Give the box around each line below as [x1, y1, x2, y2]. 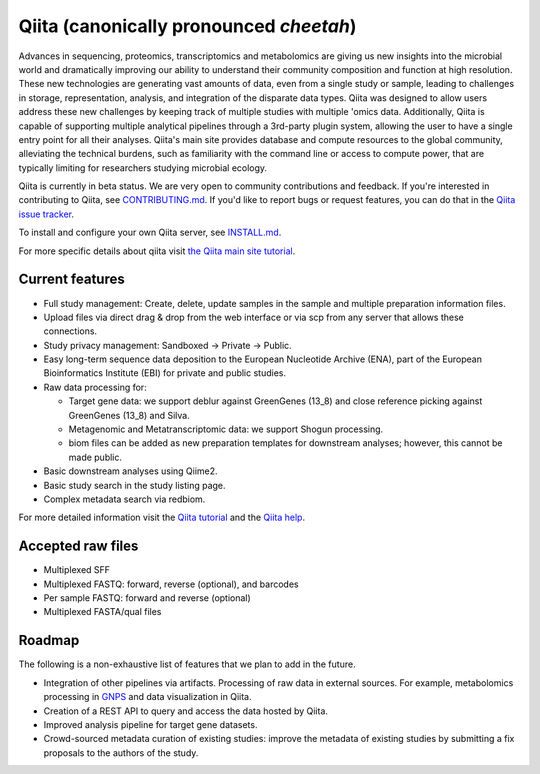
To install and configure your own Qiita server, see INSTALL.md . [18, 226, 282, 239]
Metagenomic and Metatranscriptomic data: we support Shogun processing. [68, 423, 384, 435]
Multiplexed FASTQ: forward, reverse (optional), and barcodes [43, 578, 299, 590]
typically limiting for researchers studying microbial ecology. [18, 161, 268, 174]
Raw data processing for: [43, 381, 147, 393]
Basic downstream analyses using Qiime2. [43, 465, 219, 477]
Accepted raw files [18, 538, 139, 555]
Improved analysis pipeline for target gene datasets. [43, 718, 258, 730]
